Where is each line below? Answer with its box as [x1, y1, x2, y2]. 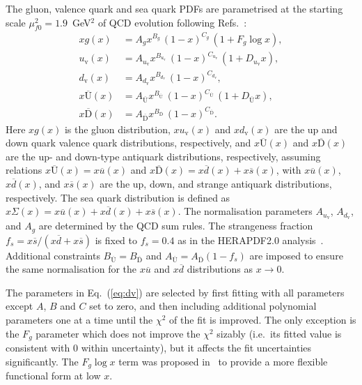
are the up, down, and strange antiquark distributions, [100, 176, 332, 191]
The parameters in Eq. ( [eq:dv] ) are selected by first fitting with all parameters [6, 285, 345, 299]
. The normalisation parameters [178, 204, 313, 218]
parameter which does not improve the [36, 326, 200, 340]
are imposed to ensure [249, 248, 343, 262]
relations [6, 163, 42, 177]
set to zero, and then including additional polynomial [89, 299, 317, 313]
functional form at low [6, 368, 101, 383]
